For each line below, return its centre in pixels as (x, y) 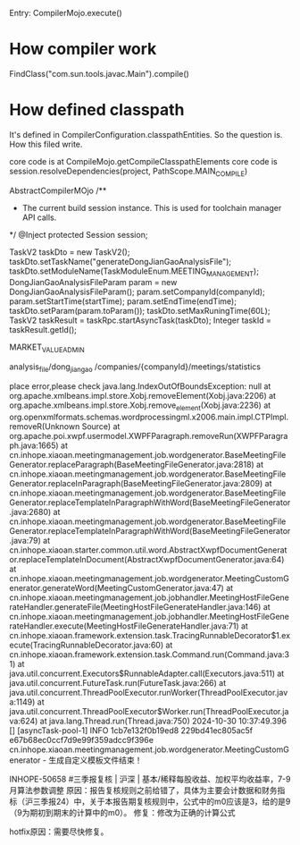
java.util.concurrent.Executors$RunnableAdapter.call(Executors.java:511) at (147, 673)
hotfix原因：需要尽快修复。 (59, 832)
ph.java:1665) (34, 445)
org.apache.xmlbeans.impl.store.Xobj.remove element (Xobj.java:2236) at (140, 406)
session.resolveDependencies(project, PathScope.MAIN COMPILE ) (129, 172)
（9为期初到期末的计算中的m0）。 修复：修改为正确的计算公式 (122, 812)
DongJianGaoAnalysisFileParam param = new (93, 283)
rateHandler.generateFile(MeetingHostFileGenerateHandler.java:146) (135, 606)
